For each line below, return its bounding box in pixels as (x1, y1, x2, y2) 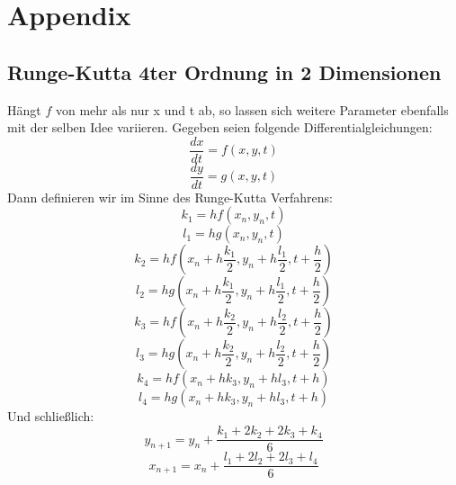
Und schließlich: (7, 407, 94, 426)
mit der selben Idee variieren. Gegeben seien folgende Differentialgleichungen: (7, 118, 433, 137)
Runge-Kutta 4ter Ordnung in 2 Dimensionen (7, 58, 442, 85)
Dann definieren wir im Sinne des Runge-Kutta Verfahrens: (7, 187, 334, 206)
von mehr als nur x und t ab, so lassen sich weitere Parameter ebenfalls (55, 100, 449, 119)
